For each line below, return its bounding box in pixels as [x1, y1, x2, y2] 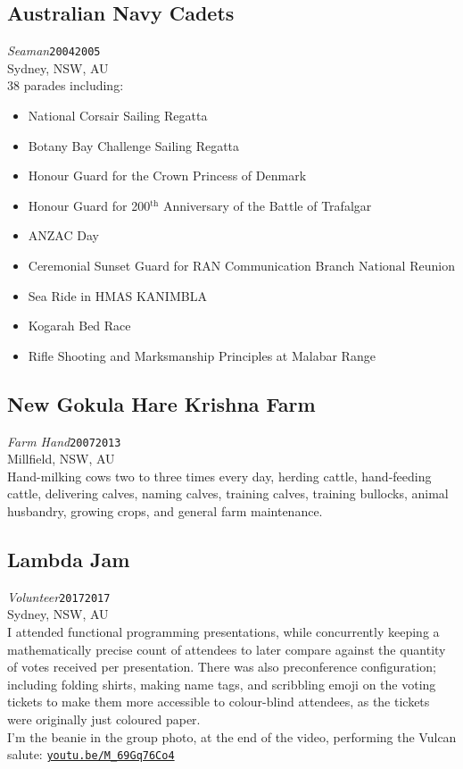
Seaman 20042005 [7, 41, 101, 60]
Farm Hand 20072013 [7, 431, 121, 450]
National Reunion [358, 261, 455, 274]
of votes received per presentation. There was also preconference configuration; [7, 657, 436, 676]
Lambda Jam [7, 546, 130, 573]
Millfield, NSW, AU [7, 449, 115, 468]
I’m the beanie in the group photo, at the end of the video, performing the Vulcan [7, 727, 457, 746]
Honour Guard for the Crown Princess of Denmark [28, 166, 307, 185]
